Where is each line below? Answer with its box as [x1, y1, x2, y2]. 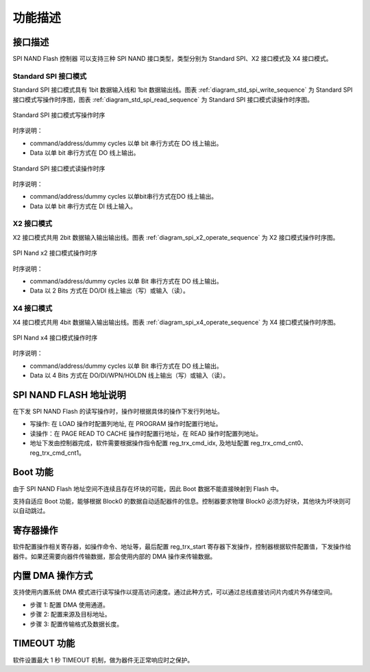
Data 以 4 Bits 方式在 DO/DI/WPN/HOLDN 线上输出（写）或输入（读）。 [29, 371, 230, 379]
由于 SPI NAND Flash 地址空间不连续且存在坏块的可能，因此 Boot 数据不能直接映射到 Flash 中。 [12, 484, 282, 493]
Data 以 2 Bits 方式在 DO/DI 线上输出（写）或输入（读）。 [29, 286, 190, 295]
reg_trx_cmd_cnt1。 [29, 449, 86, 457]
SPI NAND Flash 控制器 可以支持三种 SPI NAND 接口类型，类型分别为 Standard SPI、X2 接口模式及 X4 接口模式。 [12, 55, 332, 63]
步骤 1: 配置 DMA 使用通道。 [29, 600, 109, 609]
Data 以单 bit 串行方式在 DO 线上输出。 [29, 149, 140, 157]
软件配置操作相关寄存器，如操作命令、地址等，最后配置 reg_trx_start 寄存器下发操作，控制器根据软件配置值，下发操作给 [12, 543, 352, 551]
